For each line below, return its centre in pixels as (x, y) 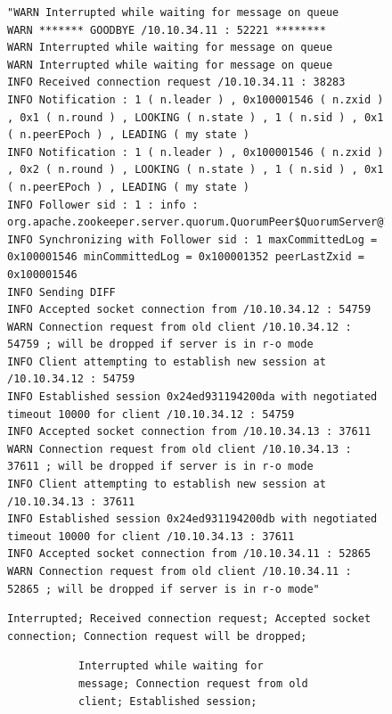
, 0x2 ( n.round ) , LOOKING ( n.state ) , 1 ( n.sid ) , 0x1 (196, 170)
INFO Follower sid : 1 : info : (103, 205)
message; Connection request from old (193, 683)
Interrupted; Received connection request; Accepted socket (189, 619)
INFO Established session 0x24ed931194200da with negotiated (192, 397)
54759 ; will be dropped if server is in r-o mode (160, 345)
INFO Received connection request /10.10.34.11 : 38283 (176, 82)
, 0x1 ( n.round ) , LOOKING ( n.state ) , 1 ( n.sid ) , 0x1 (196, 117)
